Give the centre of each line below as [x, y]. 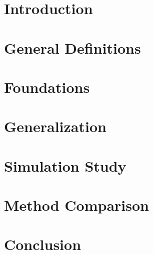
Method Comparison [76, 205]
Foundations [47, 87]
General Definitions [72, 47]
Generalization [55, 126]
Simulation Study [65, 165]
